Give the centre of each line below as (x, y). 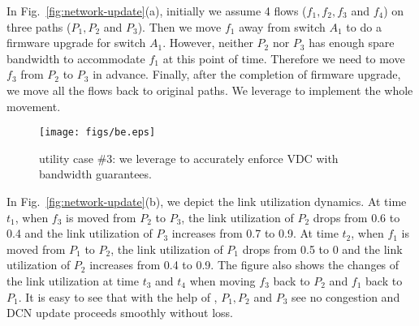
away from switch (282, 26)
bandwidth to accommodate (76, 58)
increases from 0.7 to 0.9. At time (255, 233)
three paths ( (39, 26)
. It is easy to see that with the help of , (118, 296)
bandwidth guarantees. (95, 174)
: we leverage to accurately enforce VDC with (225, 158)
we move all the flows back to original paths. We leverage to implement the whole (210, 90)
